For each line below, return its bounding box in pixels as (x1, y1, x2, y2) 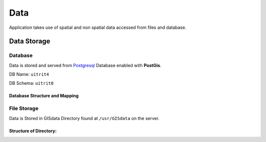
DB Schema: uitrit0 (9, 80, 54, 86)
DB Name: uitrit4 (9, 71, 49, 77)
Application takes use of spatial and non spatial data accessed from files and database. (9, 24, 187, 30)
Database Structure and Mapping (9, 93, 79, 99)
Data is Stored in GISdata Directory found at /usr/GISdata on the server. (9, 115, 160, 121)
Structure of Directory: (9, 128, 57, 134)
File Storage (9, 105, 39, 112)
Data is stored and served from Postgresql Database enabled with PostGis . (9, 62, 162, 68)
